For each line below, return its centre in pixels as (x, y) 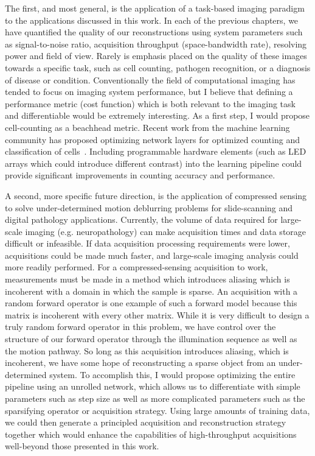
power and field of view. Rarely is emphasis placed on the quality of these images (156, 56)
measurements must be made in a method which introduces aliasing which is (147, 279)
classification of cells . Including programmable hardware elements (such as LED (156, 151)
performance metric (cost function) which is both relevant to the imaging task (150, 103)
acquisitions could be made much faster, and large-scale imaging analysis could (152, 255)
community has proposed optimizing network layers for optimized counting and (152, 139)
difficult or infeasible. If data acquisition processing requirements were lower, (147, 243)
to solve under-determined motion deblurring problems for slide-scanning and (149, 207)
